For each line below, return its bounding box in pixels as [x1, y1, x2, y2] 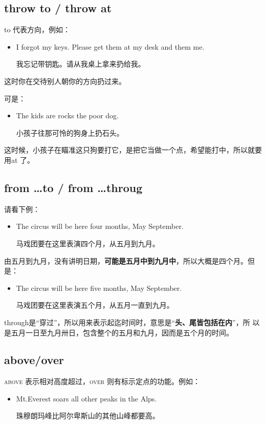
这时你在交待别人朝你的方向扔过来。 [4, 75, 126, 86]
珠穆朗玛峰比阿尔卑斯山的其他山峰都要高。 [16, 410, 160, 421]
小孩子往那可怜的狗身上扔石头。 [16, 127, 124, 138]
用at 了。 [4, 154, 35, 165]
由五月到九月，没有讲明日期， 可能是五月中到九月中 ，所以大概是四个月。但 [4, 255, 255, 266]
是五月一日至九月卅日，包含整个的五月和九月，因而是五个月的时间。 [4, 327, 233, 337]
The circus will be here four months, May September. [16, 221, 184, 231]
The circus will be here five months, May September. [16, 282, 182, 293]
